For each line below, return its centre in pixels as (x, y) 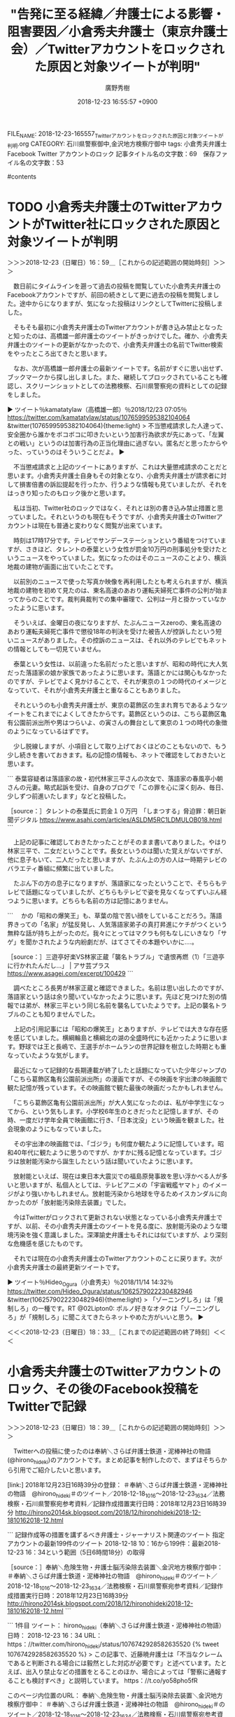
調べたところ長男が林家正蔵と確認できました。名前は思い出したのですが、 (120, 988)
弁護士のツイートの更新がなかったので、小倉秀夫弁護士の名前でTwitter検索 (115, 345)
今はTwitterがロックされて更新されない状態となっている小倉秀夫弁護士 (115, 1218)
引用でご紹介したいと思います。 (59, 1470)
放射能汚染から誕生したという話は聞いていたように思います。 (108, 1161)
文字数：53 (48, 163)
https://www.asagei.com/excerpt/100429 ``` (71, 974)
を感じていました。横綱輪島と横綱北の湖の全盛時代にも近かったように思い (114, 1038)
